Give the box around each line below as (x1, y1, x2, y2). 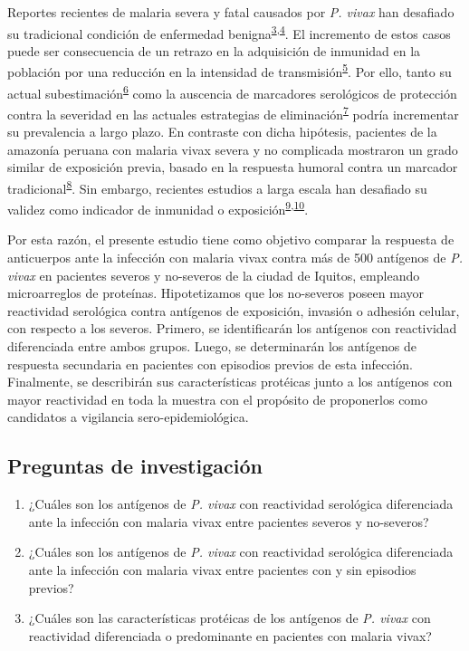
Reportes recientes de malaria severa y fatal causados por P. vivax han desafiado (7, 3, 455, 21)
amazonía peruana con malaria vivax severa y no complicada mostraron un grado (7, 139, 458, 158)
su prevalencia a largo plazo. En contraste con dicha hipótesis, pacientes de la (7, 122, 437, 141)
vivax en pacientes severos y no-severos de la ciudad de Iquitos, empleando (7, 265, 420, 284)
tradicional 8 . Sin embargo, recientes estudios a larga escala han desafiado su (7, 176, 427, 197)
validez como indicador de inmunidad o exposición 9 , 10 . (7, 197, 309, 218)
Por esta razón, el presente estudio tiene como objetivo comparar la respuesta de (7, 230, 455, 249)
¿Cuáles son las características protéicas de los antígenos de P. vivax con (28, 608, 431, 627)
